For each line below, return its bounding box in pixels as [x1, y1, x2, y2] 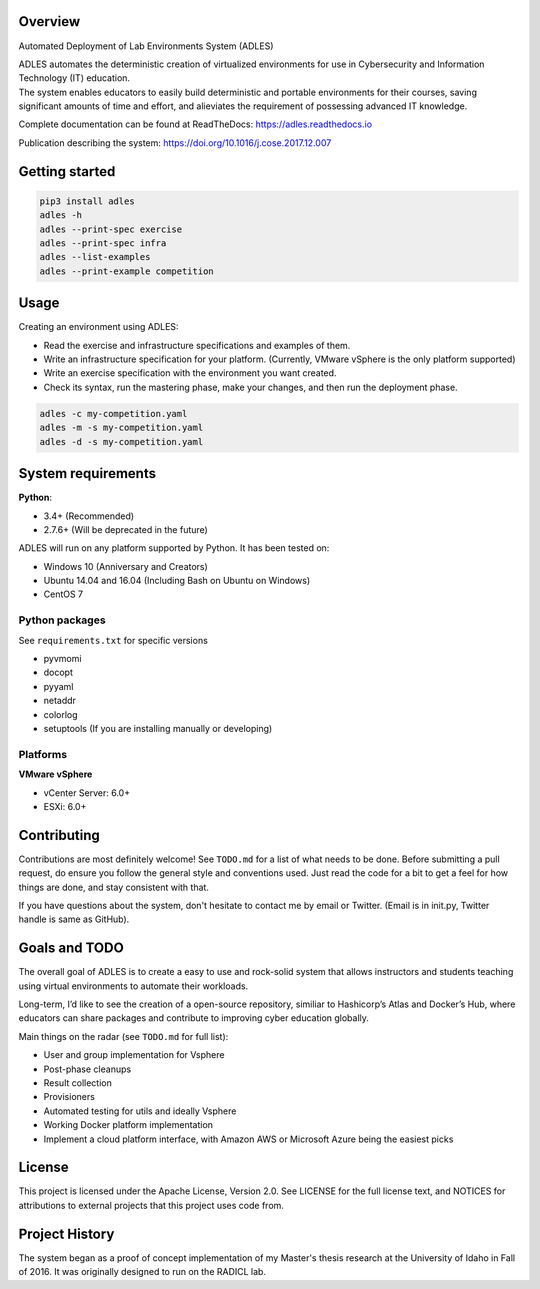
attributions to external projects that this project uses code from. [18, 1199, 285, 1211]
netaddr [43, 695, 77, 707]
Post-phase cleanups [43, 1063, 132, 1075]
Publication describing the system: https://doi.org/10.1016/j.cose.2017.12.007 [18, 136, 332, 149]
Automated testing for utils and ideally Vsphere [43, 1105, 237, 1117]
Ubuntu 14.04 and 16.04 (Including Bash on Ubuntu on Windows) [43, 575, 310, 587]
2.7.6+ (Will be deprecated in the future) [43, 523, 209, 535]
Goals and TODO [18, 940, 124, 957]
